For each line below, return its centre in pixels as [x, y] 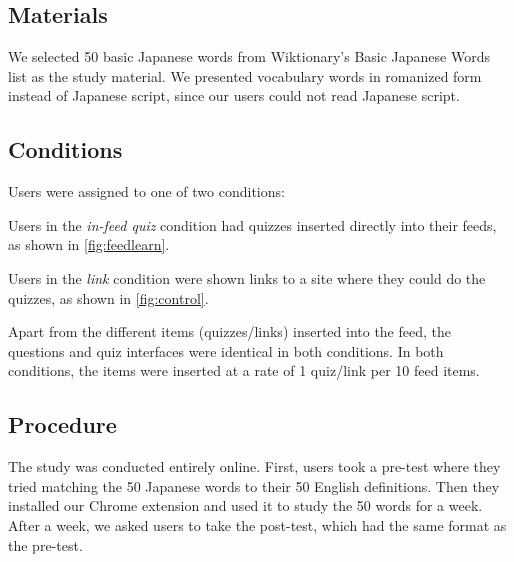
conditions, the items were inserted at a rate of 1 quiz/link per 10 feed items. [244, 370]
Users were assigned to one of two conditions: [146, 191]
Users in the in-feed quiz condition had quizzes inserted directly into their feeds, [252, 224]
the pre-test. [45, 544]
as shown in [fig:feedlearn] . [89, 244]
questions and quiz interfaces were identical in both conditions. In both [226, 350]
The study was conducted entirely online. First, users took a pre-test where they [254, 466]
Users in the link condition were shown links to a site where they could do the [247, 277]
